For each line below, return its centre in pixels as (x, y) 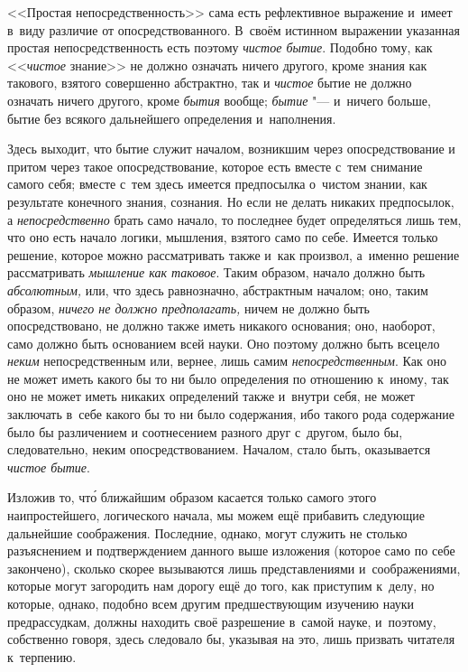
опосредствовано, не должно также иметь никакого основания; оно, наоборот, (221, 326)
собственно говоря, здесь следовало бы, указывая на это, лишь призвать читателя (231, 639)
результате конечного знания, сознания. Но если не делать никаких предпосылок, (231, 201)
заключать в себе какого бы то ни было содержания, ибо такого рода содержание (231, 414)
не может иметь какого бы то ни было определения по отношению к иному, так (228, 378)
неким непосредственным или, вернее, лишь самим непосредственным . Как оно (227, 361)
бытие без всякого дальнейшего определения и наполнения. (172, 118)
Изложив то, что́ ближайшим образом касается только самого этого (192, 497)
